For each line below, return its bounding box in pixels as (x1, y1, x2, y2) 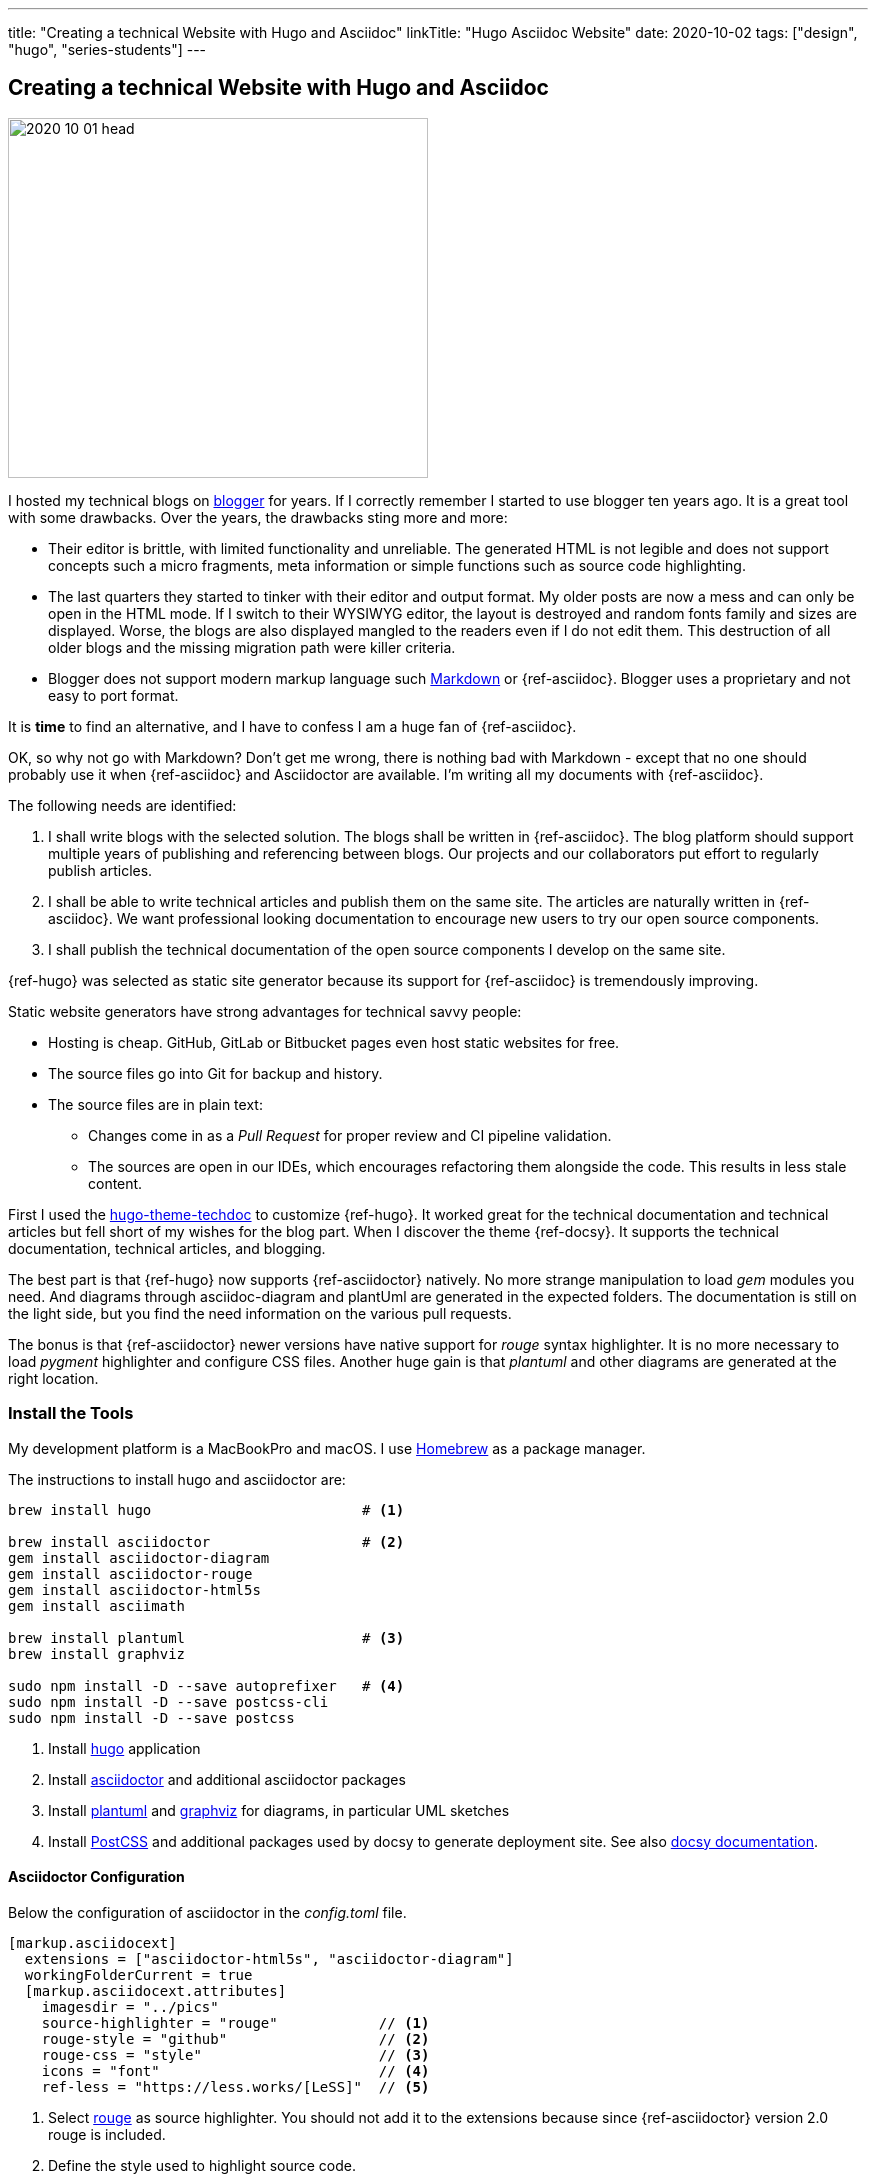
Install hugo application (48, 1739, 201, 1757)
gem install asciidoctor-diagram (8, 1549, 270, 1566)
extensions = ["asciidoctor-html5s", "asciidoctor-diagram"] (24, 1950, 514, 1967)
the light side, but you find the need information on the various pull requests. (8, 1304, 512, 1322)
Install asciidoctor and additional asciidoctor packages (48, 1770, 406, 1788)
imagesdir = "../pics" (41, 1998, 219, 2015)
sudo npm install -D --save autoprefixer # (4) (8, 1677, 405, 1694)
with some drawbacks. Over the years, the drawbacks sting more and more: (8, 508, 508, 526)
